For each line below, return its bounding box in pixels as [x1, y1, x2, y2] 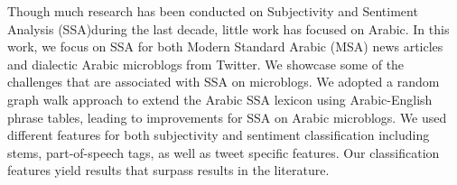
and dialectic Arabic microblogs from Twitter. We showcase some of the [7, 54, 405, 73]
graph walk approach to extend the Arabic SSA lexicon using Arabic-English [7, 89, 433, 108]
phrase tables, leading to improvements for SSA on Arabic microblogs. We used [7, 107, 447, 126]
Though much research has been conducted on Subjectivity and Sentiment [7, 2, 418, 20]
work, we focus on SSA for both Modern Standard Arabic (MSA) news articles [7, 37, 443, 56]
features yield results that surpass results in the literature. [7, 161, 330, 180]
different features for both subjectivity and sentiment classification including [7, 125, 430, 144]
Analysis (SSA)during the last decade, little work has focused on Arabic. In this [7, 19, 450, 38]
